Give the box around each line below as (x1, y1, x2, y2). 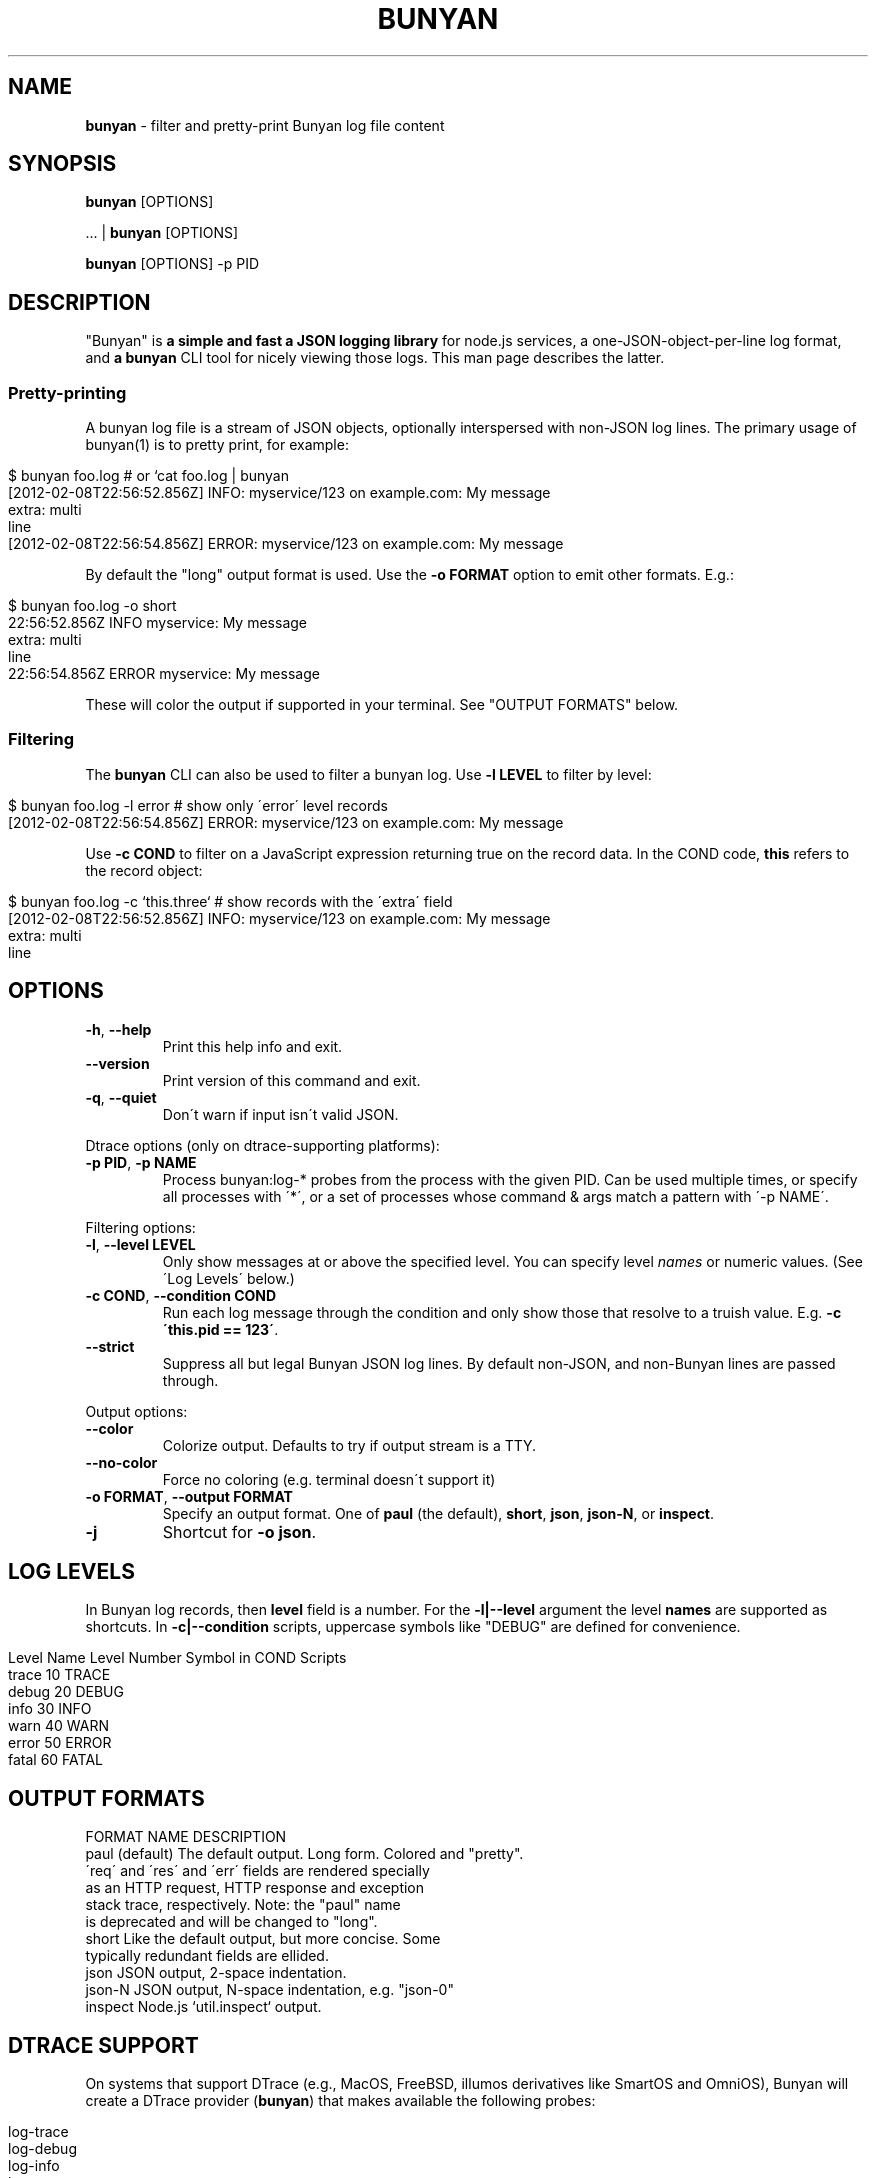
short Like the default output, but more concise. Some (85, 1930, 441, 1948)
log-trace (8, 2123, 69, 2141)
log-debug (8, 2140, 77, 2158)
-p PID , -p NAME (85, 1153, 197, 1171)
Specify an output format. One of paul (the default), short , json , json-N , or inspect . (162, 1504, 715, 1522)
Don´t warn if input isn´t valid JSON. (162, 1105, 399, 1123)
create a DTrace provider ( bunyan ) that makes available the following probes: (85, 2092, 596, 2110)
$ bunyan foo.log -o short (8, 597, 177, 615)
